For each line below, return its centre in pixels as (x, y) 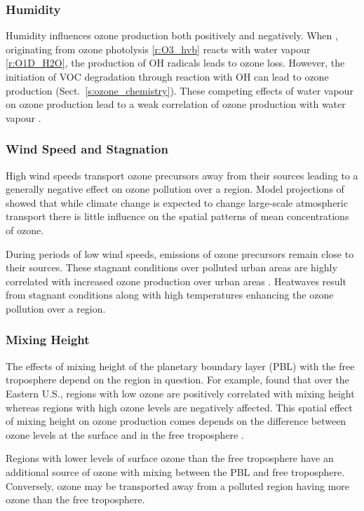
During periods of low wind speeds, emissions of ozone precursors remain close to (180, 253)
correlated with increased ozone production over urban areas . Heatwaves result (176, 281)
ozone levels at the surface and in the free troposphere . (125, 434)
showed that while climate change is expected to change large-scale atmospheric (177, 202)
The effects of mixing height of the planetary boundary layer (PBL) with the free (180, 366)
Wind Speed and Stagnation (87, 149)
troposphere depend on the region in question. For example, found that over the (177, 380)
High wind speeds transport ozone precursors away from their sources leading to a (182, 175)
